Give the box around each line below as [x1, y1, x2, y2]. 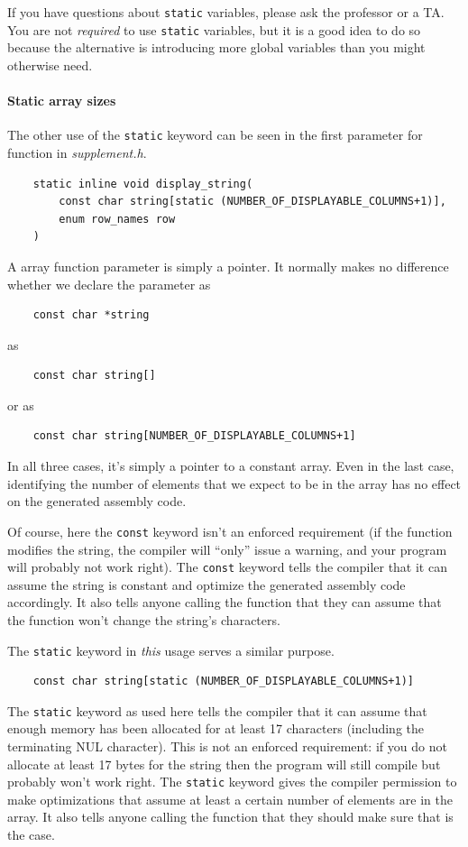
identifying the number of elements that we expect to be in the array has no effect [7, 474, 462, 493]
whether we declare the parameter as [7, 274, 211, 293]
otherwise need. [7, 55, 93, 74]
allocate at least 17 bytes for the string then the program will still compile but [7, 754, 441, 773]
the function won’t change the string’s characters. [7, 610, 280, 629]
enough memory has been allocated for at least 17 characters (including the [7, 719, 424, 738]
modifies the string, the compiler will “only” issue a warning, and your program [7, 539, 447, 558]
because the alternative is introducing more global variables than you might [7, 38, 426, 57]
